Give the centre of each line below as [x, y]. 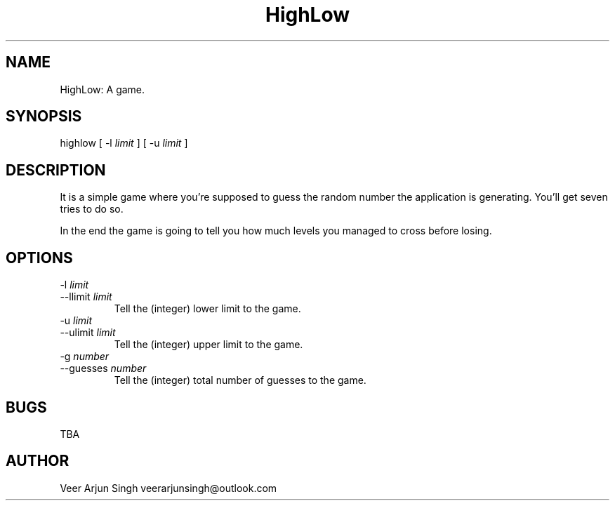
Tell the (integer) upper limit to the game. [209, 345]
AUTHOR [38, 461]
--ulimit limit [88, 333]
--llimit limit [86, 297]
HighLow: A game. [102, 89]
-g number [85, 357]
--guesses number [103, 368]
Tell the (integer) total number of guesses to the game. [240, 380]
